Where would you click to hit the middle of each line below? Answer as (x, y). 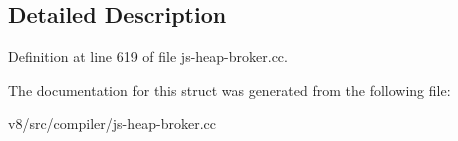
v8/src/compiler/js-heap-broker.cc (112, 123)
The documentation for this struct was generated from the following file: (229, 89)
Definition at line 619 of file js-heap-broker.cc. (148, 56)
